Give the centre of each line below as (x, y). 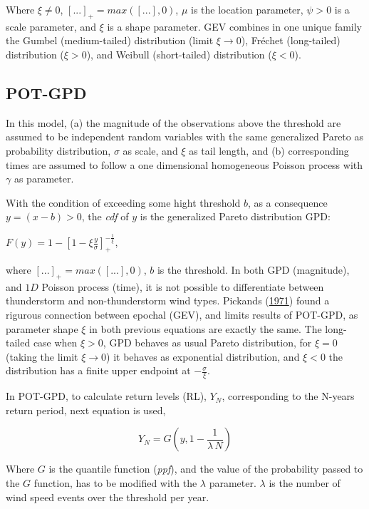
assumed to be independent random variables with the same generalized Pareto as (184, 137)
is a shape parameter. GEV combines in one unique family (234, 26)
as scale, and (150, 150)
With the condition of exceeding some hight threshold (123, 202)
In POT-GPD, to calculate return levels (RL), (106, 396)
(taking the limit (42, 356)
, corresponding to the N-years (288, 396)
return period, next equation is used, (86, 410)
